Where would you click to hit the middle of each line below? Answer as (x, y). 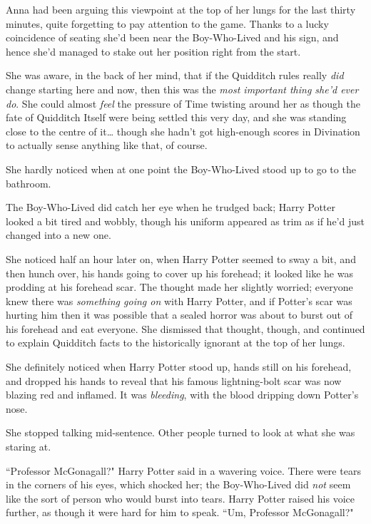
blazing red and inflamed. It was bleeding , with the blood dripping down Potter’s (182, 395)
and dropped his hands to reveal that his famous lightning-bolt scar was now (174, 380)
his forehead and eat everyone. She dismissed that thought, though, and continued (185, 328)
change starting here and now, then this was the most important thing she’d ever (182, 89)
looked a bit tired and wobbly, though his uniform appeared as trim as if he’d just (185, 221)
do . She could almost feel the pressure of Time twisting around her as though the (183, 103)
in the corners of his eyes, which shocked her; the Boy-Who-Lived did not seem (178, 484)
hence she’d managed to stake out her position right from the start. (153, 51)
